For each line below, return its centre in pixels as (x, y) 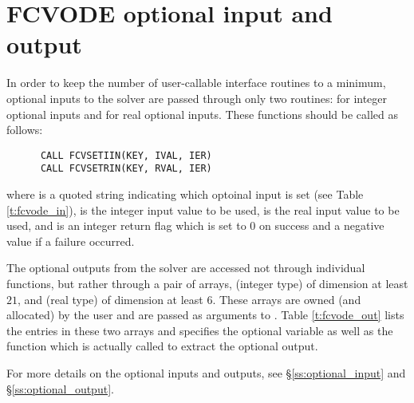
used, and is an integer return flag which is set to (126, 225)
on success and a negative (321, 225)
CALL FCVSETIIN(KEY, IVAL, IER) (126, 155)
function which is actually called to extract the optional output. (162, 346)
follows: (25, 130)
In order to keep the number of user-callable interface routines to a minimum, (196, 83)
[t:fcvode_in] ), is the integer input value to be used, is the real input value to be (203, 209)
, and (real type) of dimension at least (110, 299)
